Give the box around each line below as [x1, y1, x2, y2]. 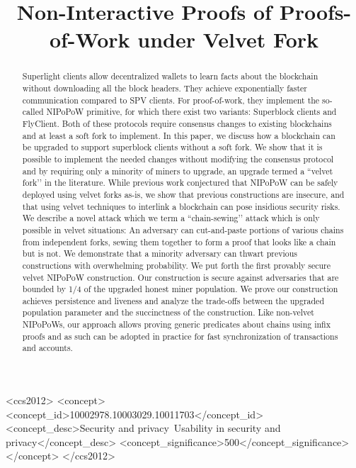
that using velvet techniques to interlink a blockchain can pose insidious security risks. [22, 200, 340, 212]
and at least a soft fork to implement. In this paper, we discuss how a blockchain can [22, 129, 335, 141]
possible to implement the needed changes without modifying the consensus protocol [22, 152, 334, 165]
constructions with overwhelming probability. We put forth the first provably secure [22, 259, 331, 271]
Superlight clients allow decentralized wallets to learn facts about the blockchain [22, 70, 318, 82]
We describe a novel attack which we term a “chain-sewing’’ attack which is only [22, 212, 320, 224]
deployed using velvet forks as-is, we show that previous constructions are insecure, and [22, 188, 345, 200]
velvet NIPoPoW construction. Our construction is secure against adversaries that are [22, 271, 339, 283]
